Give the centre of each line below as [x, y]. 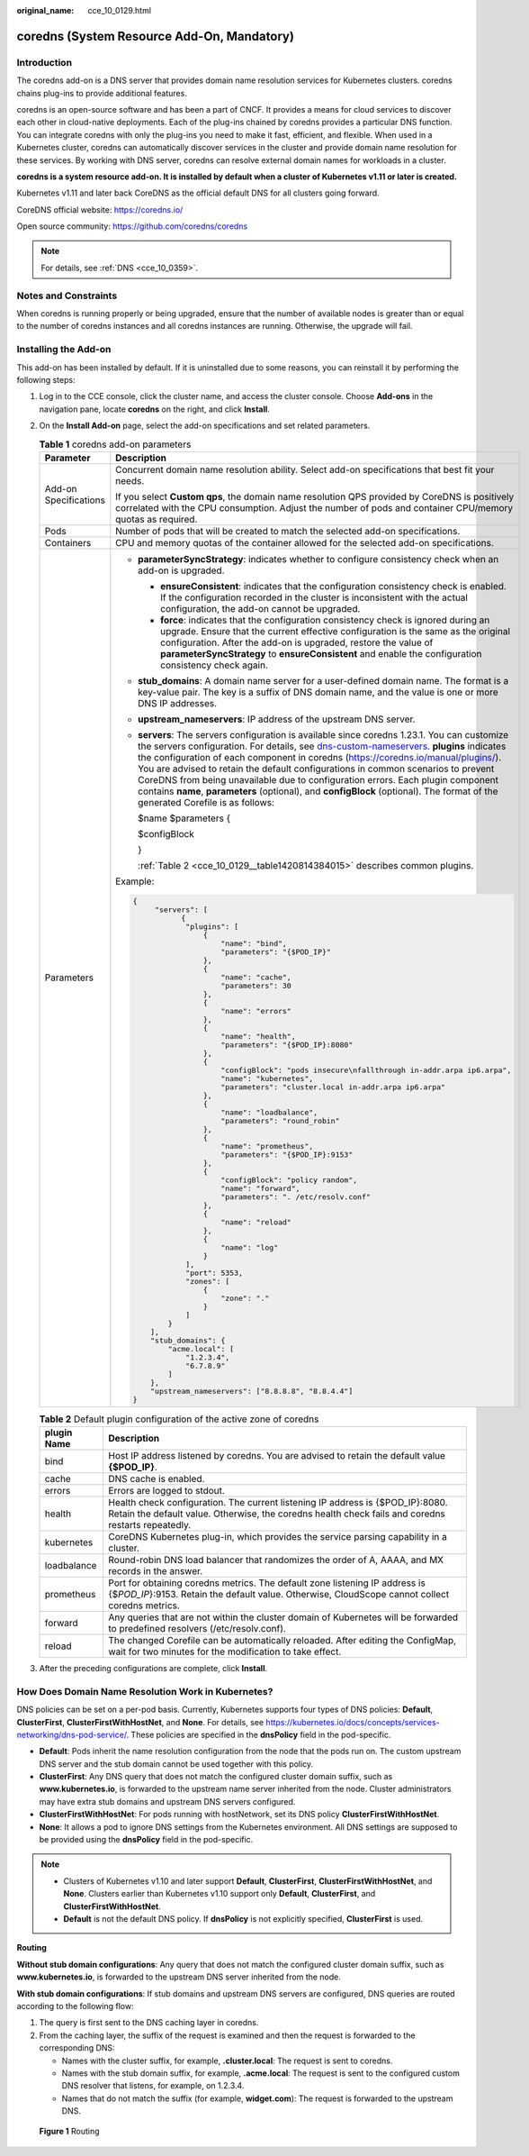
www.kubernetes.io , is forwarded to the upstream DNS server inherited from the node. [179, 1977]
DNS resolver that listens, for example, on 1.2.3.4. [153, 2086]
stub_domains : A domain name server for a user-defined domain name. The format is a [323, 680]
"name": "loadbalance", [269, 1112]
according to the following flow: [75, 2006]
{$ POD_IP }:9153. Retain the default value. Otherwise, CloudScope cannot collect [279, 1594]
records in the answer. [156, 1571]
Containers [68, 542]
